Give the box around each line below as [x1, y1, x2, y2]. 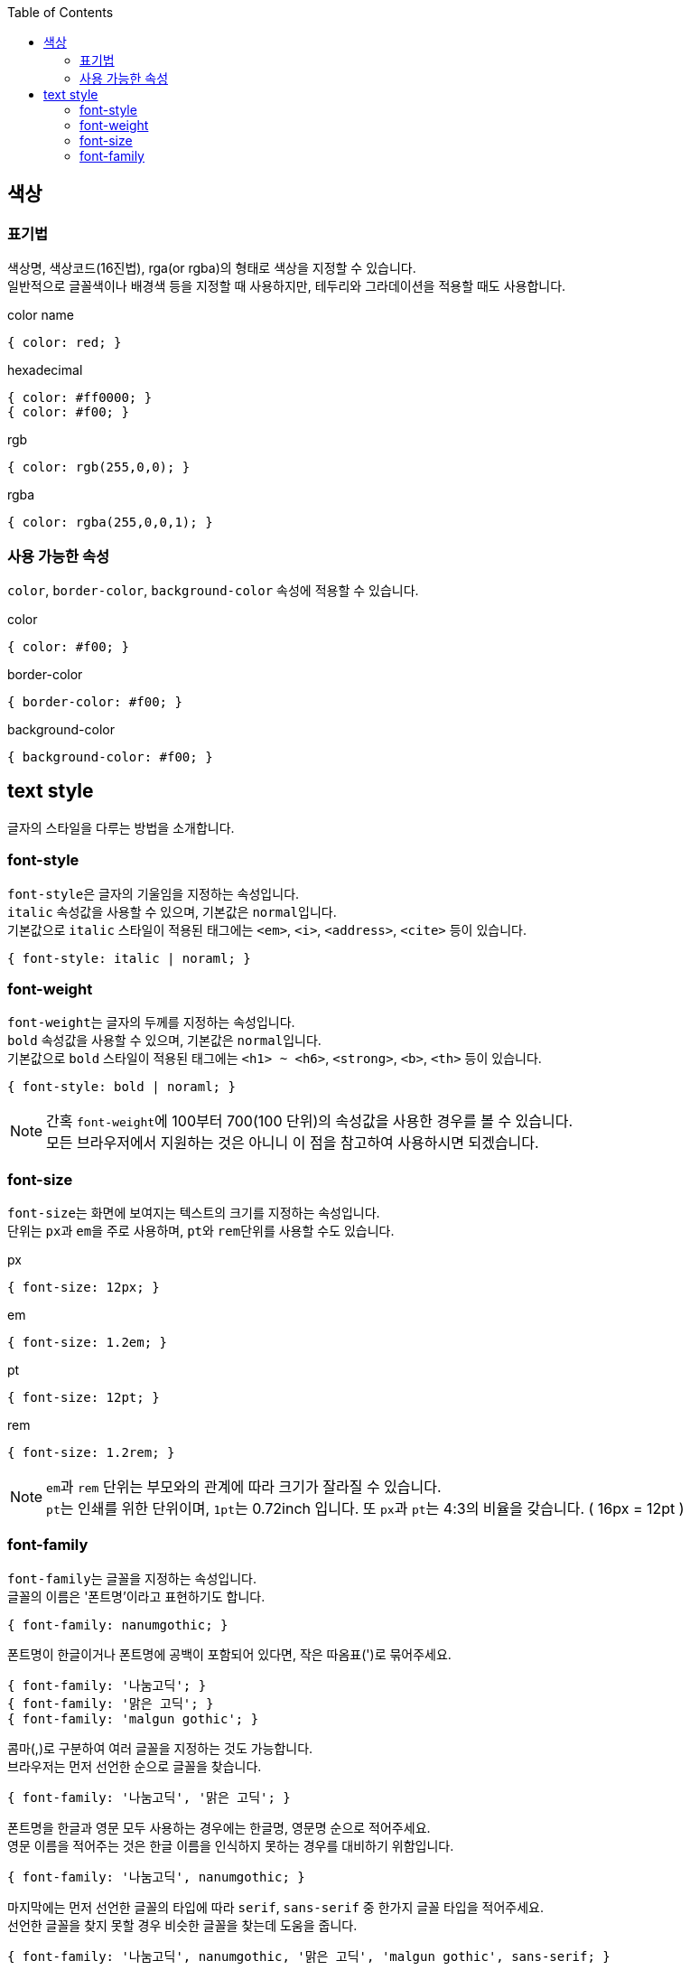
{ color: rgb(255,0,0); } [7, 460, 191, 475]
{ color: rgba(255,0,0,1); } [7, 515, 213, 530]
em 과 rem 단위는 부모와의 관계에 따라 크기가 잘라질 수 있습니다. [46, 1478, 442, 1497]
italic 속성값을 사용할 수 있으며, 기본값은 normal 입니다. [7, 903, 337, 920]
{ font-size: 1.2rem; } [7, 1445, 175, 1461]
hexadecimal [7, 362, 83, 378]
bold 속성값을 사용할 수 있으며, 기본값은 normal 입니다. [7, 1032, 322, 1049]
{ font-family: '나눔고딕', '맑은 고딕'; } [7, 1789, 291, 1805]
